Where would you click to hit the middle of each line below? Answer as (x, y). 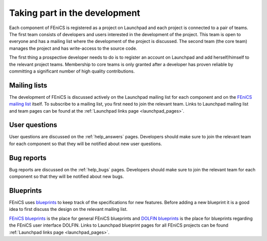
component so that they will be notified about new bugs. (67, 177)
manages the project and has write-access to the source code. (73, 48)
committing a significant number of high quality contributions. (72, 71)
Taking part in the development (75, 13)
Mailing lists (28, 85)
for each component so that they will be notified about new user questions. (86, 144)
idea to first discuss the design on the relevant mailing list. (68, 209)
